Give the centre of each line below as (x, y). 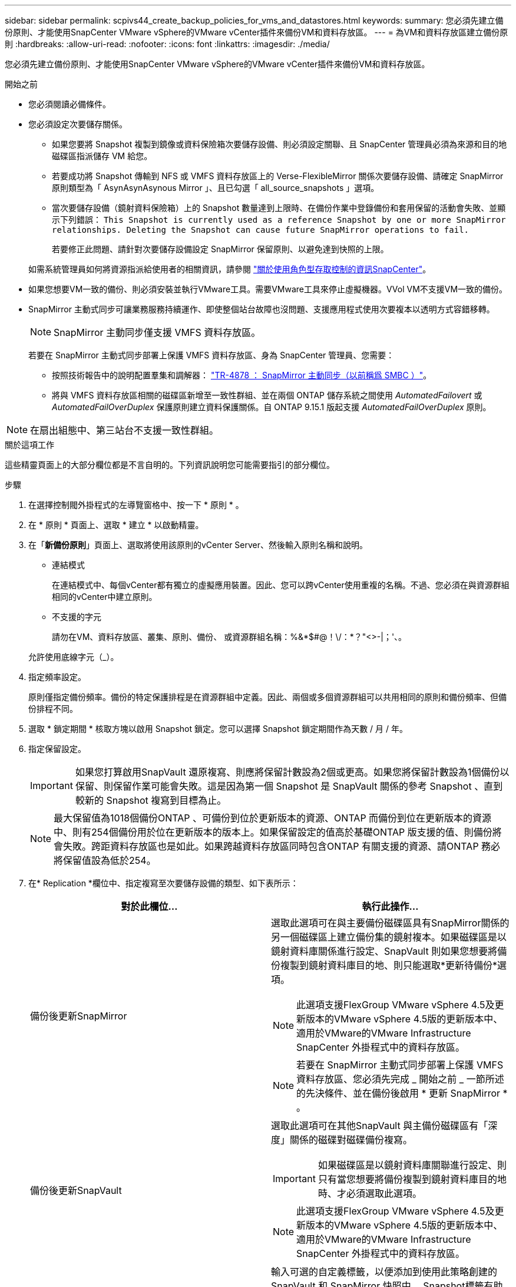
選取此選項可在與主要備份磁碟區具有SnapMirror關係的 (390, 923)
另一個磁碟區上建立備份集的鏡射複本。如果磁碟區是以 (389, 937)
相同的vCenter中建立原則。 (105, 597)
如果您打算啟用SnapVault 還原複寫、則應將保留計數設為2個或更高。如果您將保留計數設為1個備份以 (292, 772)
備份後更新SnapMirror (79, 1016)
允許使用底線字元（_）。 (74, 657)
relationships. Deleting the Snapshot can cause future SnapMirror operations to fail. (261, 230)
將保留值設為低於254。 (105, 860)
